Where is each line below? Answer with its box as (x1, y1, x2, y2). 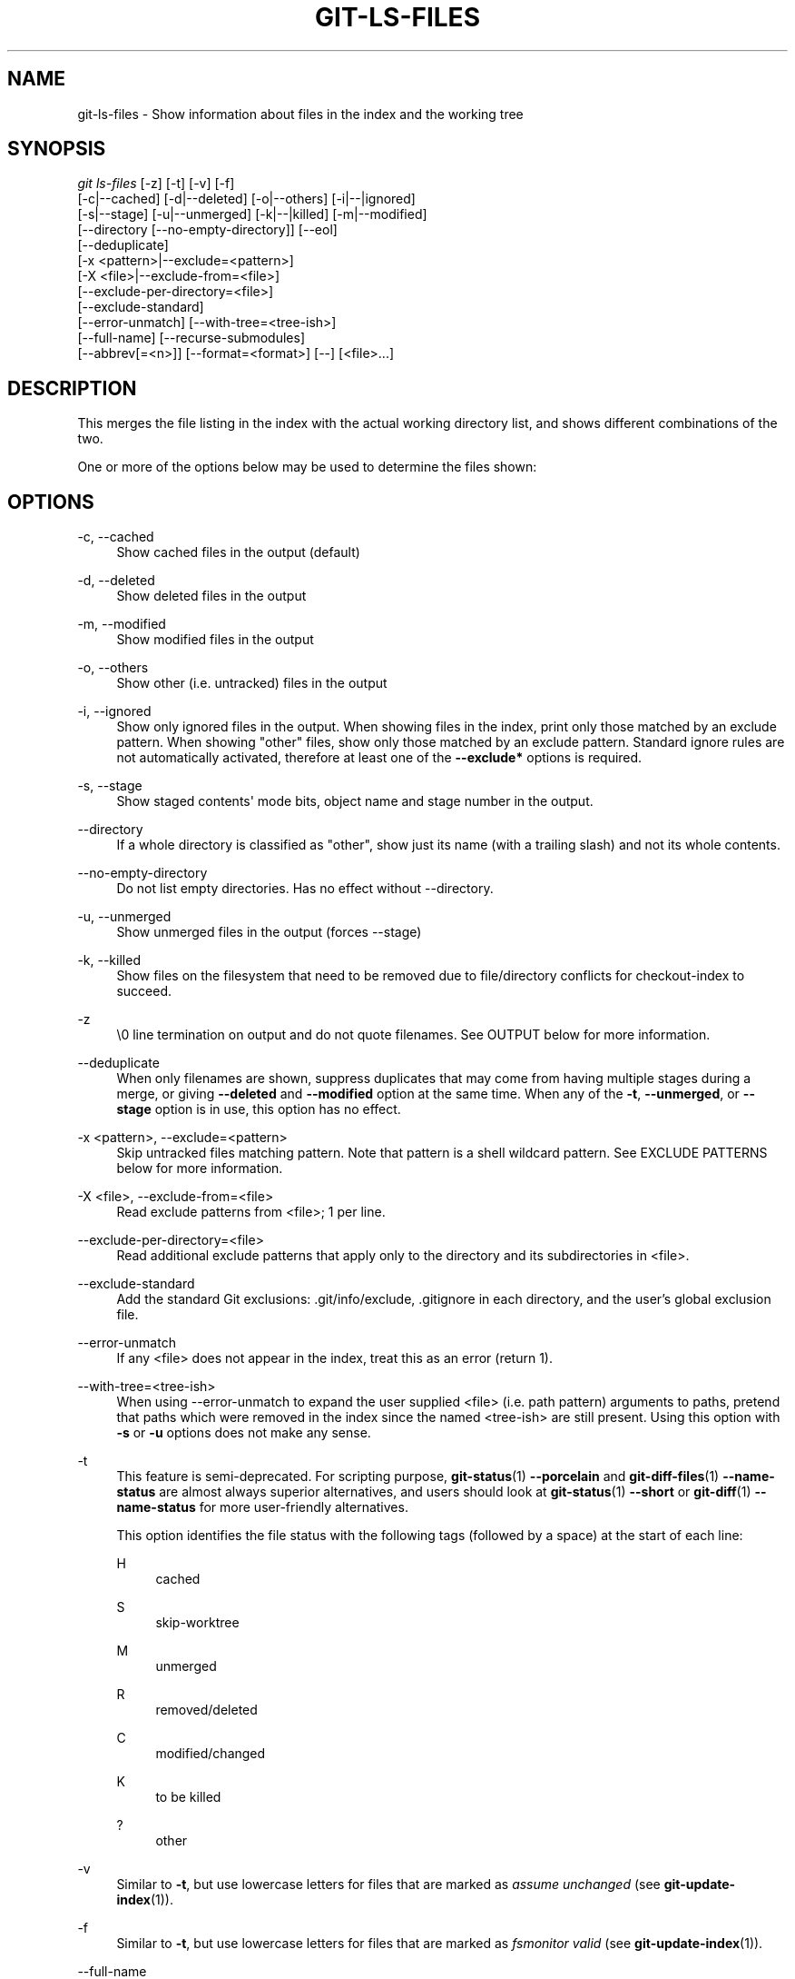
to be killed (155, 1789, 221, 1805)
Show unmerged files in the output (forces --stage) (116, 924, 422, 940)
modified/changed (155, 1745, 266, 1762)
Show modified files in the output (116, 631, 314, 648)
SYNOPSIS (7, 137, 106, 161)
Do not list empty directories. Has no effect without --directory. (116, 880, 494, 897)
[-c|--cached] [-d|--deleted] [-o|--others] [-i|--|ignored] (77, 191, 416, 207)
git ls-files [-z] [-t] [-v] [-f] (77, 175, 235, 192)
